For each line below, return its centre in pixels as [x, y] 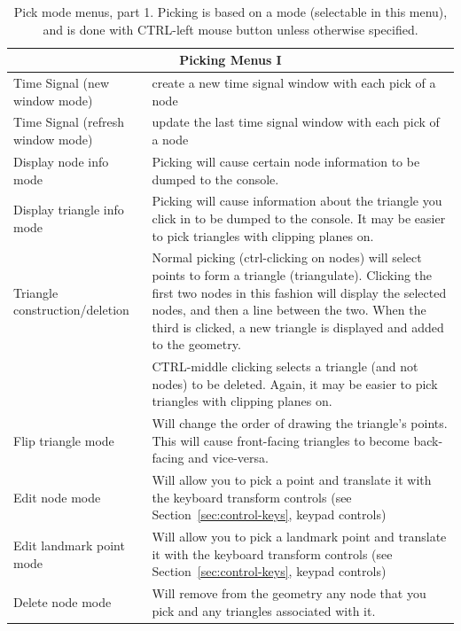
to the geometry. [196, 344]
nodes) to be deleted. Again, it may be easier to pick [295, 383]
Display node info [61, 161]
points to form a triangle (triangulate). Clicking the [292, 274]
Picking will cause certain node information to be [286, 161]
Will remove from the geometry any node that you [289, 593]
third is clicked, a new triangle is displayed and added [298, 327]
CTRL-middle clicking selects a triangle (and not [285, 366]
